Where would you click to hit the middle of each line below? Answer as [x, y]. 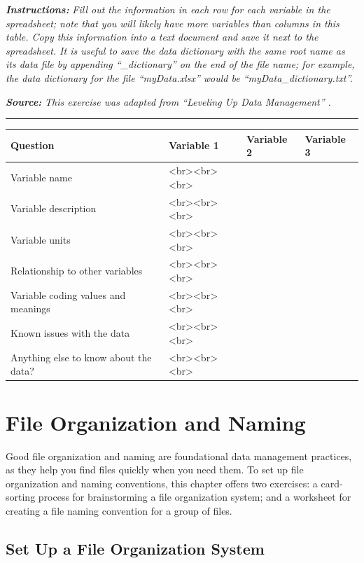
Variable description [54, 208]
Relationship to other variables [77, 271]
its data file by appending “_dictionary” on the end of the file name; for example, [180, 64]
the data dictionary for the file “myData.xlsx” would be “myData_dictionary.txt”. [179, 77]
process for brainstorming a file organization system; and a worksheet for [195, 497]
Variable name [41, 177]
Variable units [41, 239]
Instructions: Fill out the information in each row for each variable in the [168, 9]
